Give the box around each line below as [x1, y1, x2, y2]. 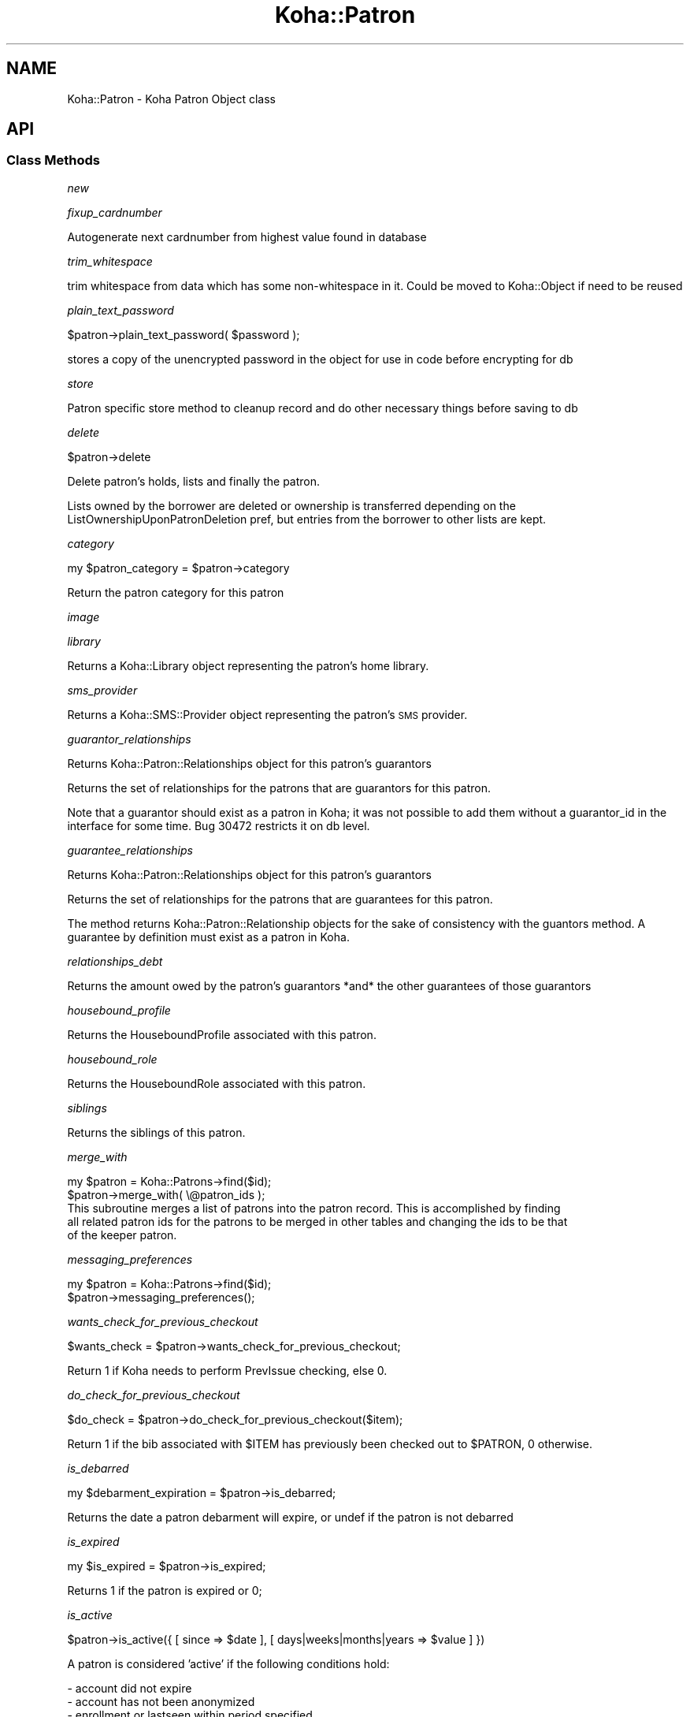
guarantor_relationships [67, 732, 191, 746]
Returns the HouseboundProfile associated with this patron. [67, 1027, 377, 1041]
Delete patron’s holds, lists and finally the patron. [67, 474, 321, 488]
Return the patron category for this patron [67, 585, 284, 599]
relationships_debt [67, 954, 163, 968]
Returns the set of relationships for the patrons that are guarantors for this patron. [67, 780, 492, 795]
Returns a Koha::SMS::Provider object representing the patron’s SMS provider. [67, 707, 468, 721]
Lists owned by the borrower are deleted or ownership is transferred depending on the [67, 498, 516, 512]
